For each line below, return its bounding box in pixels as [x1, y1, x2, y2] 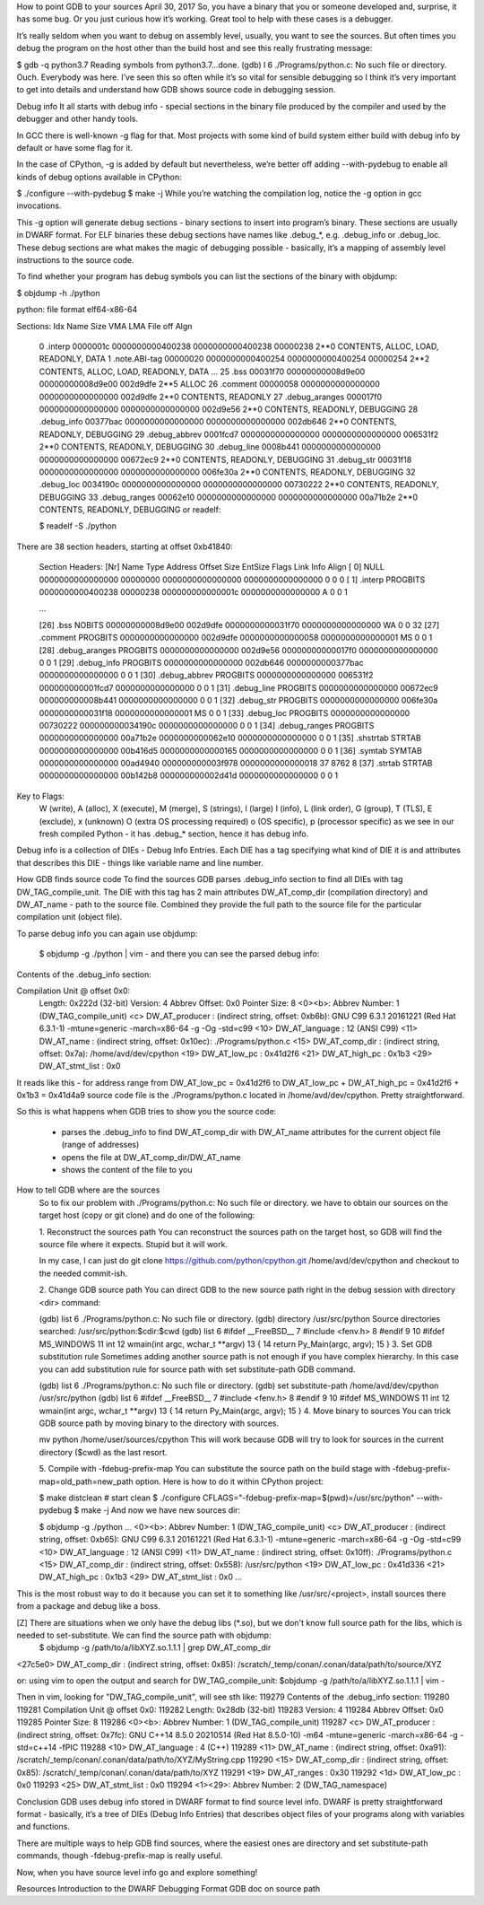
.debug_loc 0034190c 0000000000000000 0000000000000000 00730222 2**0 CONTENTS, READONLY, [39, 479, 439, 490]
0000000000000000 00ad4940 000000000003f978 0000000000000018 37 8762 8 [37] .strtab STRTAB [39, 758, 434, 769]
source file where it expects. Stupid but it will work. [39, 1238, 229, 1249]
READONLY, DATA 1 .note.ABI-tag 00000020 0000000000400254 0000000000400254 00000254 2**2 [39, 354, 430, 364]
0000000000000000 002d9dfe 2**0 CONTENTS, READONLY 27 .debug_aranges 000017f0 [39, 391, 383, 402]
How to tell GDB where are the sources [16, 1184, 160, 1195]
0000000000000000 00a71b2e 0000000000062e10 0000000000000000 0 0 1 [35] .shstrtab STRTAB [39, 732, 421, 744]
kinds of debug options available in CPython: [16, 171, 183, 182]
